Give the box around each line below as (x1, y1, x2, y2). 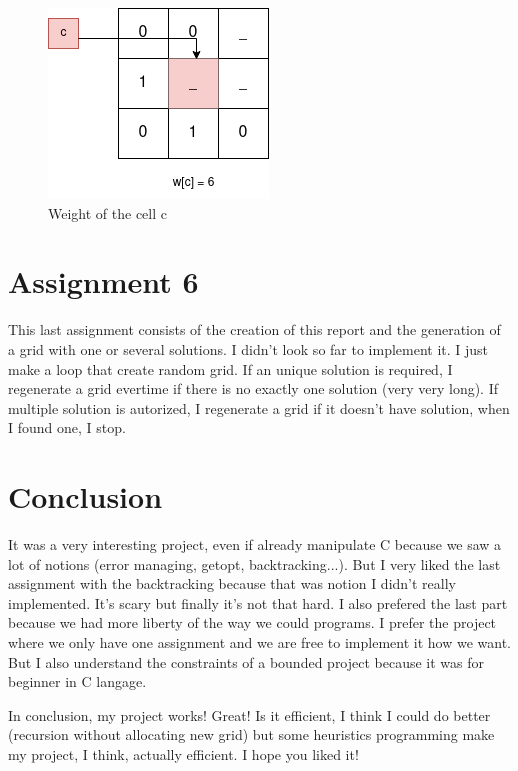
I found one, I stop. (8, 417, 126, 438)
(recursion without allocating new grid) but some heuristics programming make (8, 724, 495, 745)
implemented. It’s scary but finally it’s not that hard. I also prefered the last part (8, 592, 508, 613)
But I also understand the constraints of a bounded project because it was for (8, 651, 485, 672)
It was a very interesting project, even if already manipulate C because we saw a (8, 534, 502, 554)
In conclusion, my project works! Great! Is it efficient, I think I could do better (8, 704, 491, 725)
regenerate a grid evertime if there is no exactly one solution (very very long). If (8, 378, 499, 399)
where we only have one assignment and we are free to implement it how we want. (8, 631, 512, 652)
